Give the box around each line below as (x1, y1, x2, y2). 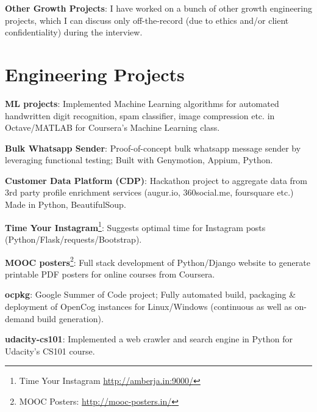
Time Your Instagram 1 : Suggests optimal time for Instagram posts (5, 219, 266, 234)
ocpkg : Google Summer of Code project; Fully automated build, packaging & (5, 288, 296, 301)
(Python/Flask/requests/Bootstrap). (5, 232, 142, 245)
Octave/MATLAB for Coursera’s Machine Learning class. (5, 121, 220, 134)
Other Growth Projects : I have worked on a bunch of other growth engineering (5, 2, 313, 14)
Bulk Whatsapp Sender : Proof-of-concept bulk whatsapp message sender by (5, 141, 301, 154)
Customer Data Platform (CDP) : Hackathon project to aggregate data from (5, 174, 307, 186)
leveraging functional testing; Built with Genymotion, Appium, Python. (5, 153, 273, 166)
